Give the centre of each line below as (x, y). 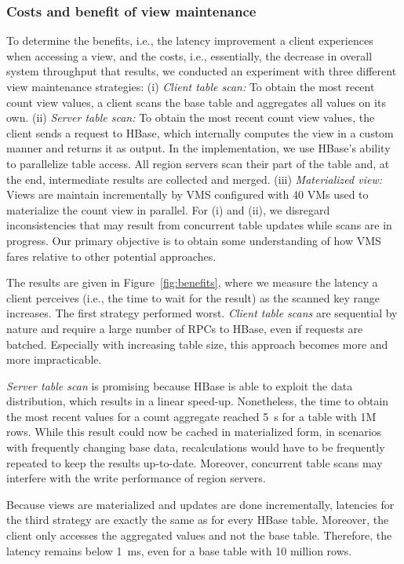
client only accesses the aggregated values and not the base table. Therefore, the (199, 535)
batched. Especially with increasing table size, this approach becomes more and (197, 344)
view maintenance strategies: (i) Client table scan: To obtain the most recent (191, 86)
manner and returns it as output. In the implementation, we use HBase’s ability (198, 148)
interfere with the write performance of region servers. (136, 478)
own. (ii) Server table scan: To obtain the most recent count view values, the (191, 117)
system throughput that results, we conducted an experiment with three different (202, 71)
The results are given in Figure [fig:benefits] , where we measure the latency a (192, 282)
